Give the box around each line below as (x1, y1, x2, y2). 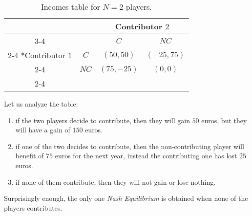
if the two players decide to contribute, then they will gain (15, 115, 190, 125)
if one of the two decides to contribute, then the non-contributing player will (15, 141, 244, 151)
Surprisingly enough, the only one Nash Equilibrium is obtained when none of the (4, 193, 248, 203)
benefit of (15, 151, 44, 161)
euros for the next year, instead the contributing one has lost (55, 151, 237, 161)
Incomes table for (41, 1, 100, 12)
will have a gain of (15, 125, 70, 135)
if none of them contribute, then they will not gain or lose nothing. (15, 176, 216, 187)
